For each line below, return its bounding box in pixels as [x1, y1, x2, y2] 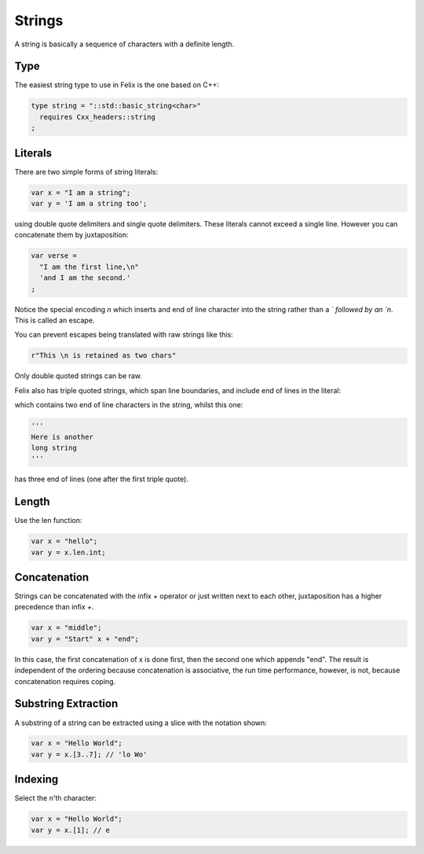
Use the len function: [14, 516, 82, 525]
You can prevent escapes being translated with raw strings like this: [14, 330, 233, 340]
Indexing [14, 773, 59, 786]
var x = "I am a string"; [31, 188, 131, 197]
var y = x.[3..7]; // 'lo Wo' [31, 749, 148, 759]
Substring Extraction [14, 697, 119, 711]
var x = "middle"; [31, 624, 102, 632]
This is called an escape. [14, 315, 95, 325]
